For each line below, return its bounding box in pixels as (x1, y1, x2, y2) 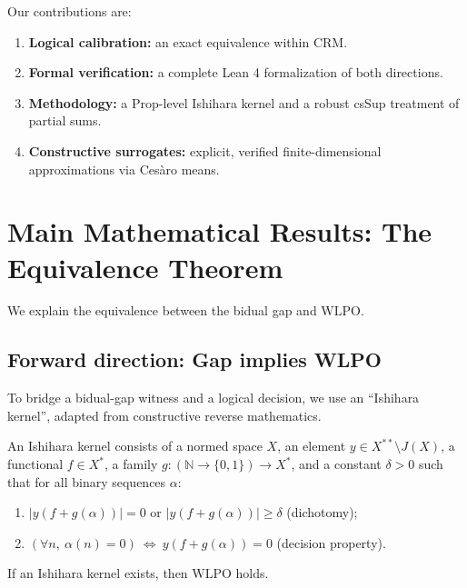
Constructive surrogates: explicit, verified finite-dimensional (28, 141, 382, 160)
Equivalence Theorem (7, 248, 283, 285)
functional (7, 454, 64, 473)
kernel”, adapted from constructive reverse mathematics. (7, 405, 322, 424)
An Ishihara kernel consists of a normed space (7, 436, 263, 455)
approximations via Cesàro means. (28, 159, 220, 178)
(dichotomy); (286, 503, 358, 522)
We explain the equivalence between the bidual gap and (7, 301, 317, 320)
